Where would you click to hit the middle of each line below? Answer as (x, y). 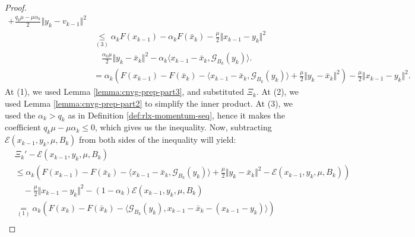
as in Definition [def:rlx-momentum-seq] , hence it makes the (177, 115)
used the (20, 115)
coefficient (23, 127)
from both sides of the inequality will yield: (158, 140)
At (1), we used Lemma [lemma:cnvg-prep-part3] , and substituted (124, 92)
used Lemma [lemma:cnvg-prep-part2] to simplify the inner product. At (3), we (149, 103)
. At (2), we (278, 92)
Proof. (16, 7)
